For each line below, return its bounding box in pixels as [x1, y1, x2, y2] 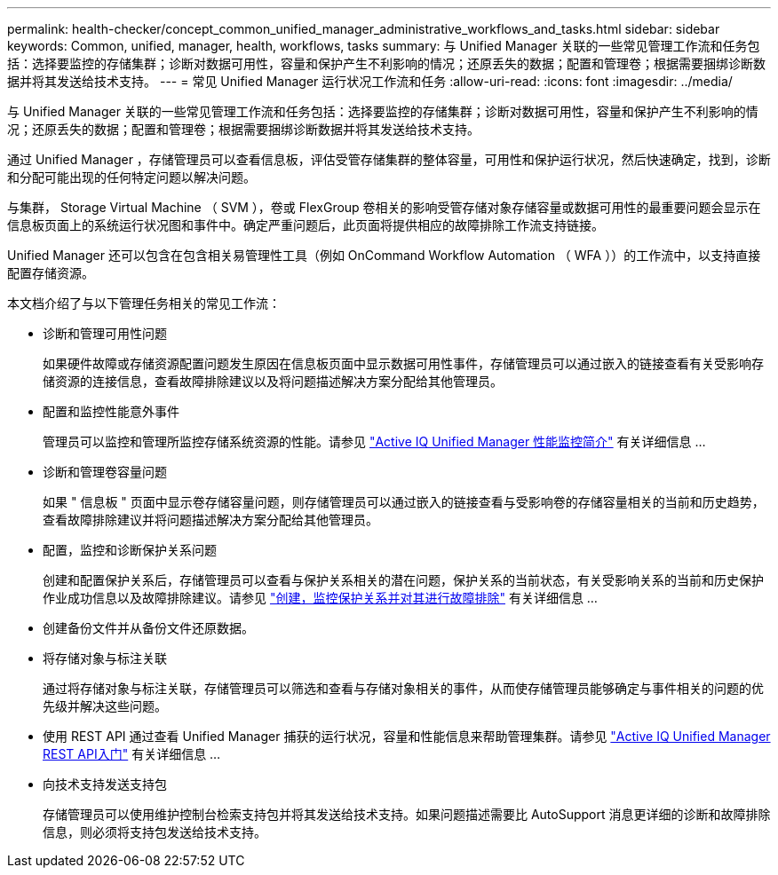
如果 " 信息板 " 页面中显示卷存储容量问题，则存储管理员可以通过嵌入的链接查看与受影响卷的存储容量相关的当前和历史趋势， [43, 494, 765, 509]
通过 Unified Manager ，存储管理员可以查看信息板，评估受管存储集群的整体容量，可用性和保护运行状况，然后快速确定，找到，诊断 [7, 152, 771, 167]
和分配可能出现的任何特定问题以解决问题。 [7, 169, 256, 185]
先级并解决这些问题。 [43, 698, 167, 713]
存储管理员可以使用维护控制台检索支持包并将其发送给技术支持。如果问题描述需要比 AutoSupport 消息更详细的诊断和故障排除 [43, 807, 771, 822]
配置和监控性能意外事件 [43, 404, 179, 419]
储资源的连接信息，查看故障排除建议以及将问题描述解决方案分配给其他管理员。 [43, 374, 503, 389]
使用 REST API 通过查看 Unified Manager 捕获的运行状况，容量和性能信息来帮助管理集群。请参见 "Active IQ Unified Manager [43, 729, 771, 744]
